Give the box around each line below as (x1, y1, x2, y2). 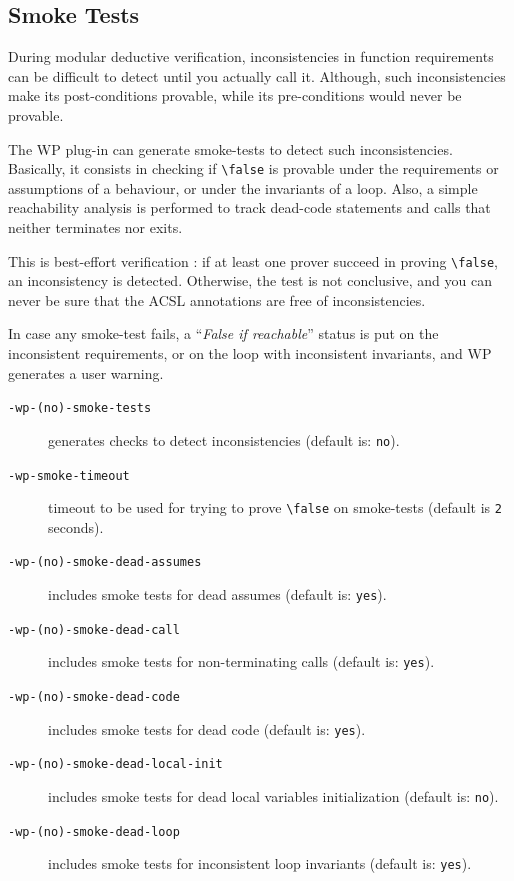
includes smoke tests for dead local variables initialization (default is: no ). (48, 786, 499, 807)
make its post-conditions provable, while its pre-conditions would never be (8, 85, 462, 106)
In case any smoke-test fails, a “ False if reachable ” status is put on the (8, 323, 439, 344)
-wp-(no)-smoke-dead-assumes (8, 555, 202, 570)
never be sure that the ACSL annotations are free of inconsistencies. (8, 289, 426, 310)
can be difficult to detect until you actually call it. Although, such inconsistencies (8, 65, 506, 86)
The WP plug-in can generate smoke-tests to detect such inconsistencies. (8, 138, 453, 159)
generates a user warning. (8, 362, 164, 383)
